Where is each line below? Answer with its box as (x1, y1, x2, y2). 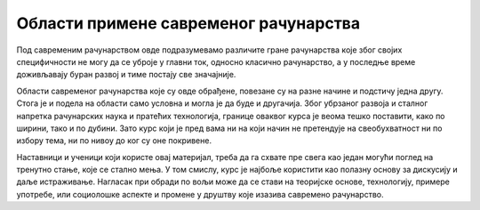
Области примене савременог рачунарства (16, 13, 361, 33)
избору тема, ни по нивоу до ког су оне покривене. (16, 135, 212, 146)
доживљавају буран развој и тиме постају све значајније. (16, 69, 236, 80)
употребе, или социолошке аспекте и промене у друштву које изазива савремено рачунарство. (16, 189, 384, 199)
